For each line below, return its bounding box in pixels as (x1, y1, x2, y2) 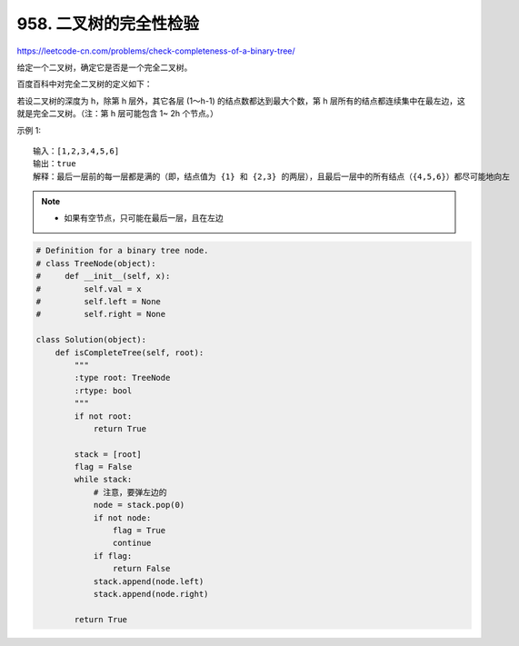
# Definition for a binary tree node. (35, 245, 209, 256)
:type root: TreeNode (74, 373, 171, 383)
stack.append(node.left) (93, 576, 205, 586)
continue (112, 538, 152, 549)
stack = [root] (74, 449, 143, 459)
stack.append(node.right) (93, 589, 209, 599)
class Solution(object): (35, 334, 147, 345)
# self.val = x (35, 283, 143, 294)
